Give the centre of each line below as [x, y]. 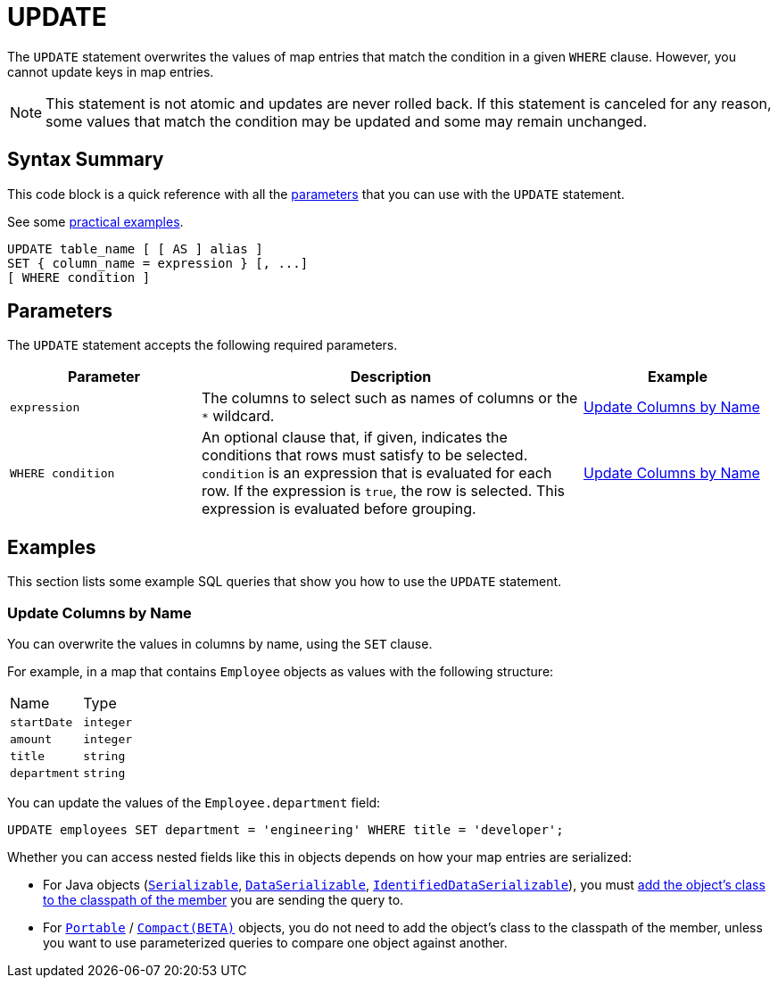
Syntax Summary [86, 160]
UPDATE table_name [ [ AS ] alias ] [135, 248]
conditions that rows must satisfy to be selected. [365, 455]
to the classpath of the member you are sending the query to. [223, 900]
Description [391, 377]
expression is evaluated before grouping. [339, 509]
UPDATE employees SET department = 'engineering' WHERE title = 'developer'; [286, 830]
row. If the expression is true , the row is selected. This [384, 491]
